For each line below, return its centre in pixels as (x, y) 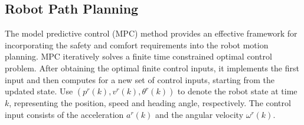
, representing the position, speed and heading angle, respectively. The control (150, 103)
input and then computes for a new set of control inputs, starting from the (140, 79)
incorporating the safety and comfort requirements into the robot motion (137, 45)
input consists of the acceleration (64, 114)
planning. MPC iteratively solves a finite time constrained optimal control (138, 56)
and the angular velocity (200, 114)
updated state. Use (39, 91)
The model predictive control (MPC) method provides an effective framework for (151, 33)
